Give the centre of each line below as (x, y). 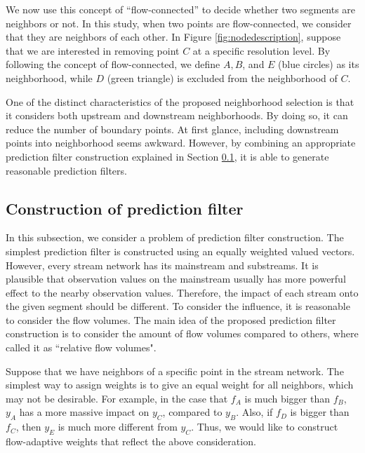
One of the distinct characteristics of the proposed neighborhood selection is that (180, 101)
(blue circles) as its (319, 64)
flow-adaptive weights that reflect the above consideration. (131, 441)
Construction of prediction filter (125, 208)
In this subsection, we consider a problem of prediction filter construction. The (175, 237)
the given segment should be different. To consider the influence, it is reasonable (178, 306)
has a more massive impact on (84, 412)
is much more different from (118, 427)
